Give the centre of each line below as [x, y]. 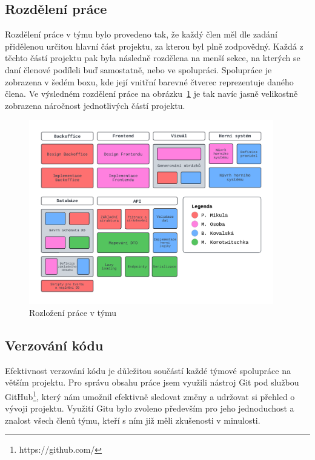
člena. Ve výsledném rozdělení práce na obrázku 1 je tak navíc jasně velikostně [151, 94]
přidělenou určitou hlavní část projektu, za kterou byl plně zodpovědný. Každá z [154, 46]
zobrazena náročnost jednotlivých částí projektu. [95, 105]
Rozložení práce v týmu [73, 313]
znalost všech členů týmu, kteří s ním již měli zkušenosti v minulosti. [133, 420]
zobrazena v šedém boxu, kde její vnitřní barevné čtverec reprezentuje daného [149, 81]
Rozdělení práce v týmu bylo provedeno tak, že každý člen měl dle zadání [141, 34]
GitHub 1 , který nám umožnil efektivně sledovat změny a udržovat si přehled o [150, 396]
